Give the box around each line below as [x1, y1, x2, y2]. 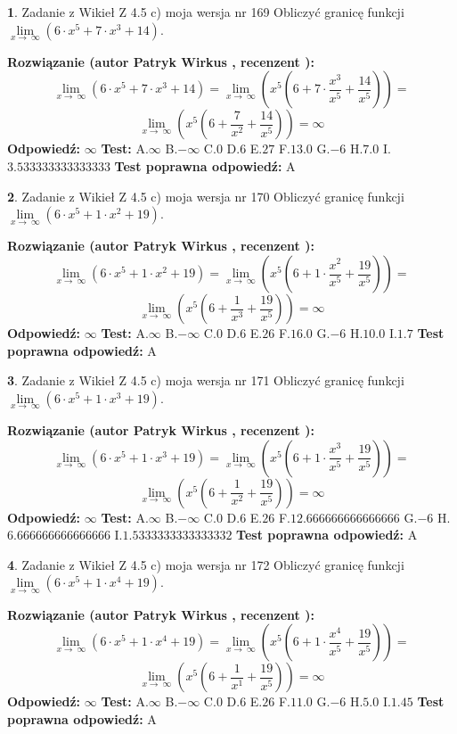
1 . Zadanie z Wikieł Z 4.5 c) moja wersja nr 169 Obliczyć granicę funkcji [7, 3, 404, 21]
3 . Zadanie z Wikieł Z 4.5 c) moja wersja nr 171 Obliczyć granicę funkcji [7, 371, 404, 390]
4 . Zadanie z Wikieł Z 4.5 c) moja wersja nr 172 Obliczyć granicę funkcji [7, 555, 404, 573]
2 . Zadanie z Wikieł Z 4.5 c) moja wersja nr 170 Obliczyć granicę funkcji [7, 186, 404, 205]
